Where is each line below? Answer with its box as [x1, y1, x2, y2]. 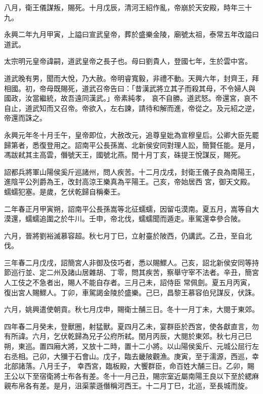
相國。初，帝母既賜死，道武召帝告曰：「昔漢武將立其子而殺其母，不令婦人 [4, 83, 248, 93]
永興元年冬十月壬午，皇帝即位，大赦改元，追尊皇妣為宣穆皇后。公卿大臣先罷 [4, 129, 259, 140]
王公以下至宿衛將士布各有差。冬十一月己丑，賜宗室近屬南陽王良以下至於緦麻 [4, 370, 259, 381]
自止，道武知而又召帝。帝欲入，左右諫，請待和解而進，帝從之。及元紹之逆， [4, 102, 259, 113]
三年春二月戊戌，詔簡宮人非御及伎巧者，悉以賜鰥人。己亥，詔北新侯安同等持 [4, 257, 259, 267]
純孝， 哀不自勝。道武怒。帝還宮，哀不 [127, 93, 258, 103]
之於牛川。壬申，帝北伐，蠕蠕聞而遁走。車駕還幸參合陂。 [53, 213, 245, 224]
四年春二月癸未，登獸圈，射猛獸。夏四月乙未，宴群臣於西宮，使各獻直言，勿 [4, 321, 259, 331]
